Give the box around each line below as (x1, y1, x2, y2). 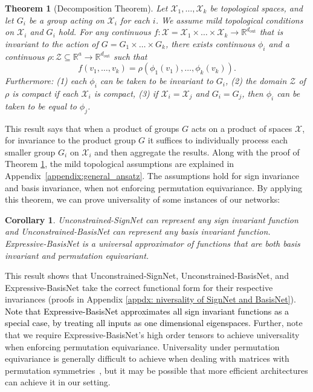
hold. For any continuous (58, 25, 151, 38)
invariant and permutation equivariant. (5, 249, 149, 261)
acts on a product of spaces (191, 122, 292, 134)
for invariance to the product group (5, 134, 136, 146)
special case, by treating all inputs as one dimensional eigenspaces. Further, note (5, 316, 303, 329)
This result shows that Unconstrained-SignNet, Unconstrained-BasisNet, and (5, 269, 289, 282)
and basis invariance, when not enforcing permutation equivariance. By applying (5, 181, 303, 194)
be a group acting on (28, 13, 105, 26)
